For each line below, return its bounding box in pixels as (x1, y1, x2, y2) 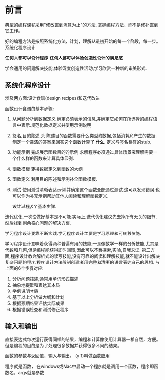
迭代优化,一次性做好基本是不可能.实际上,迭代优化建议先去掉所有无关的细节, (5, 213, 157, 219)
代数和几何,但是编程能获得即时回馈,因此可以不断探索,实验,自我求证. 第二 (5, 247, 151, 253)
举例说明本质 (12, 288, 38, 294)
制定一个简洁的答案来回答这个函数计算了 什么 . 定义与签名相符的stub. (12, 139, 152, 145)
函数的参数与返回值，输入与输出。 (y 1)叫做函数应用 (5, 352, 110, 359)
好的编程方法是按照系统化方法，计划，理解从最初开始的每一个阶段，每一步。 (5, 38, 161, 44)
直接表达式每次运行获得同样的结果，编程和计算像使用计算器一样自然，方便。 (5, 336, 161, 342)
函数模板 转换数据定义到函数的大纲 (12, 166, 83, 172)
